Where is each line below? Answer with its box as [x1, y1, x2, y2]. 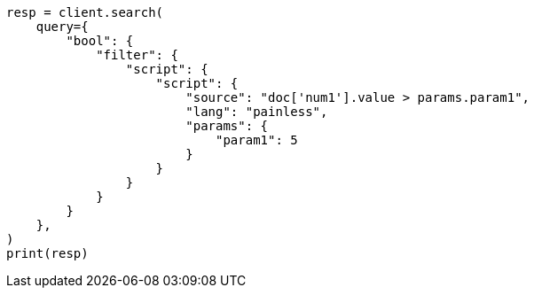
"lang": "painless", [185, 105, 328, 119]
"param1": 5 [216, 133, 298, 147]
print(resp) [6, 246, 89, 260]
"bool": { [66, 34, 134, 48]
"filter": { [96, 48, 178, 62]
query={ [35, 19, 89, 34]
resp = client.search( [6, 5, 164, 19]
